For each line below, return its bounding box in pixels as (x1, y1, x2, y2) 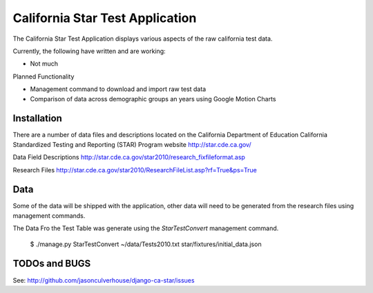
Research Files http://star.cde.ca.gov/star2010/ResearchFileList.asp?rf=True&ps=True (12, 165, 257, 174)
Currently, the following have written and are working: (12, 47, 166, 55)
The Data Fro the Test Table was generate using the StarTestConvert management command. (12, 224, 279, 232)
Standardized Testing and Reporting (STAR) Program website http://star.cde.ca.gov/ (12, 140, 251, 148)
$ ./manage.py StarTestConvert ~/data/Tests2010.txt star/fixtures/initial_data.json (30, 240, 262, 248)
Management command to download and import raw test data (30, 85, 207, 93)
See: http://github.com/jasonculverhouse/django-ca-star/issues (12, 276, 195, 284)
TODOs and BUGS (12, 258, 91, 270)
